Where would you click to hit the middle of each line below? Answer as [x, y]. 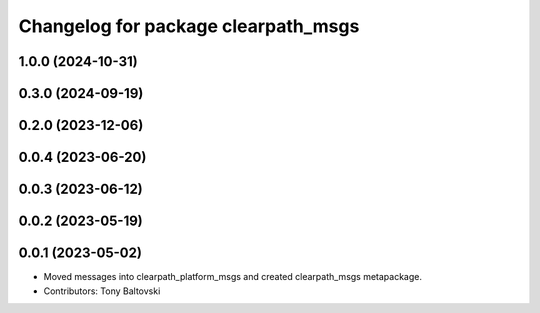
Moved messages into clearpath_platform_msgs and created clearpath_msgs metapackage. [233, 277]
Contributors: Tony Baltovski [102, 291]
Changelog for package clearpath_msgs [189, 26]
